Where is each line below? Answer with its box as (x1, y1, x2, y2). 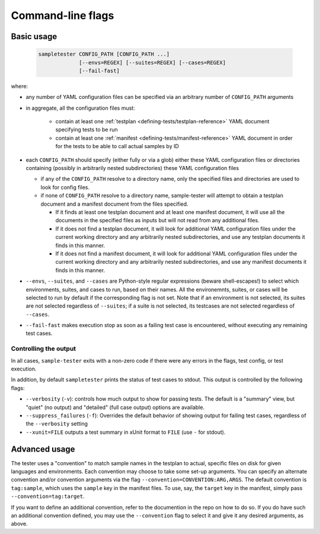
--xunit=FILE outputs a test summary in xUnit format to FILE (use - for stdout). (25, 429, 226, 436)
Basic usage (11, 31, 57, 41)
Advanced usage (11, 444, 75, 454)
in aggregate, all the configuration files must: (25, 104, 136, 111)
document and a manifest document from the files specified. (40, 200, 189, 207)
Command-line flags (11, 9, 114, 22)
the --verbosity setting (25, 420, 88, 427)
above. (11, 520, 28, 527)
